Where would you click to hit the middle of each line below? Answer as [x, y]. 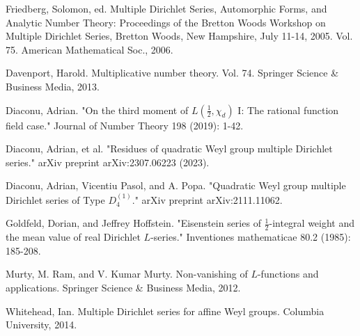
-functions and [288, 274]
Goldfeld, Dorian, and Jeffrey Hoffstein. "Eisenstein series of [133, 223]
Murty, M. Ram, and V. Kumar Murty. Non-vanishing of [127, 274]
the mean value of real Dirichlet [73, 237]
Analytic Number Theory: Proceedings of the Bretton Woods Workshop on [166, 22]
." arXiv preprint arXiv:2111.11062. [207, 199]
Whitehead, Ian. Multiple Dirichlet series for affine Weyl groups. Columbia [165, 311]
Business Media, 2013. [53, 86]
